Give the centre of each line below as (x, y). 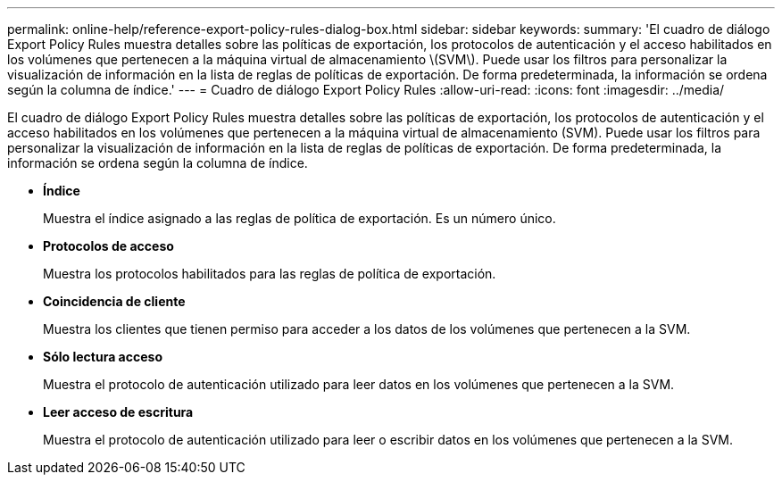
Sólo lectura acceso (103, 357)
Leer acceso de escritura (118, 412)
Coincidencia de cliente (114, 301)
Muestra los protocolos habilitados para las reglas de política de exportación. (270, 274)
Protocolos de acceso (108, 246)
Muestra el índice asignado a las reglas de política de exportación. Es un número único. (299, 218)
